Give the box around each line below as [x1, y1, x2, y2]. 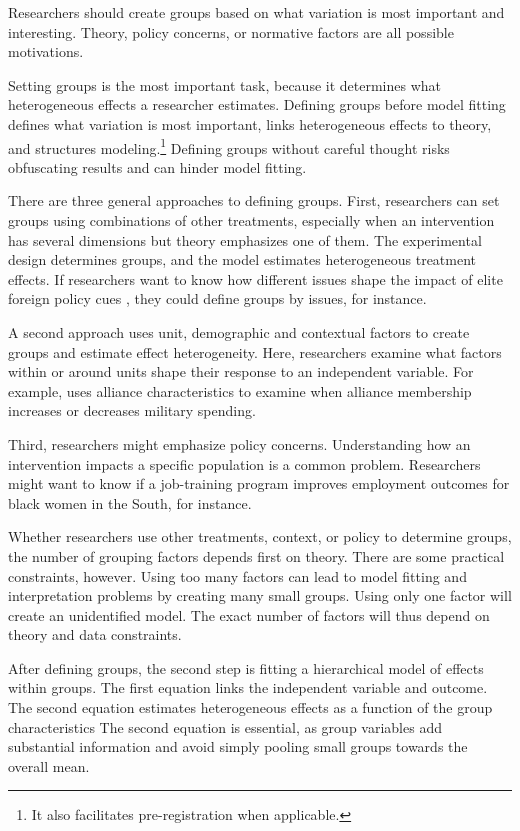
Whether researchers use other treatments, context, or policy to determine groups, [8, 526, 512, 547]
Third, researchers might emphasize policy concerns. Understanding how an [8, 433, 471, 454]
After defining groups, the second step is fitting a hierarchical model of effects [8, 657, 484, 678]
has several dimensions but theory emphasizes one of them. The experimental [8, 229, 482, 250]
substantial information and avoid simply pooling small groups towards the [8, 736, 468, 757]
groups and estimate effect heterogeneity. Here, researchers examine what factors [8, 341, 502, 362]
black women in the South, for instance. [8, 492, 252, 513]
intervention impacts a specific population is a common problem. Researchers [8, 453, 481, 474]
